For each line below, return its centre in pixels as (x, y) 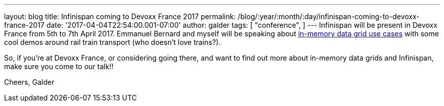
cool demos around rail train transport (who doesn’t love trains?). (113, 42)
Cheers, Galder (29, 82)
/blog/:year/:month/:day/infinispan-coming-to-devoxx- (329, 16)
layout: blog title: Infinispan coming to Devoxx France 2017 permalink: (120, 16)
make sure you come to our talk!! (59, 66)
